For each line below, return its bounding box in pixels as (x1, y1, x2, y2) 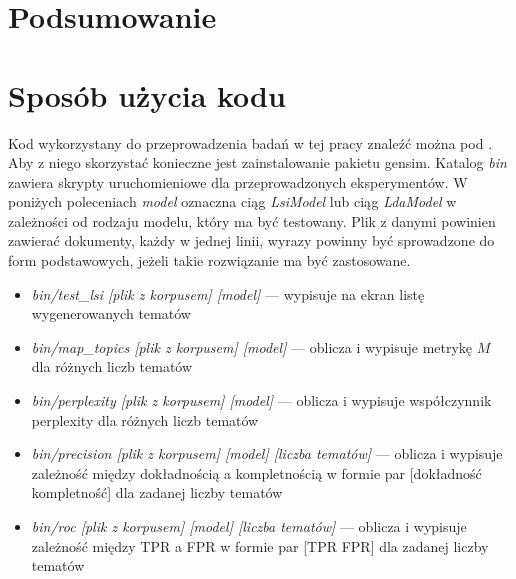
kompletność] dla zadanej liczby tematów (31, 482, 283, 503)
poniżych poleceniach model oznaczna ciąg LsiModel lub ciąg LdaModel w (8, 191, 457, 212)
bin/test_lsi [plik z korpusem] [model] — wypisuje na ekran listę (31, 283, 425, 304)
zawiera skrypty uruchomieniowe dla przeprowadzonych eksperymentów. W (8, 171, 468, 192)
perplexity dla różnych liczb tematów (31, 409, 259, 430)
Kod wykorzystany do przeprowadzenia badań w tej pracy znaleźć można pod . (8, 132, 493, 153)
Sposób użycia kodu (8, 74, 286, 115)
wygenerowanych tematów (31, 303, 191, 324)
